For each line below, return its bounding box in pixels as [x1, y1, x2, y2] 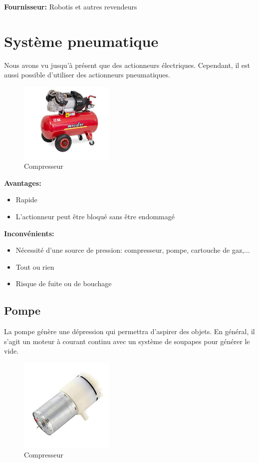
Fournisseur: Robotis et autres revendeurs [4, 1, 137, 11]
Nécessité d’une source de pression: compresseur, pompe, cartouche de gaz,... [15, 245, 250, 255]
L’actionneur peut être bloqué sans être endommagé [15, 211, 175, 222]
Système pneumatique [4, 30, 159, 51]
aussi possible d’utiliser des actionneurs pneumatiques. [4, 69, 170, 80]
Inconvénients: [4, 228, 54, 238]
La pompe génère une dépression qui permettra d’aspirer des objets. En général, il [4, 326, 255, 337]
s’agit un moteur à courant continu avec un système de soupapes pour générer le [4, 336, 250, 346]
